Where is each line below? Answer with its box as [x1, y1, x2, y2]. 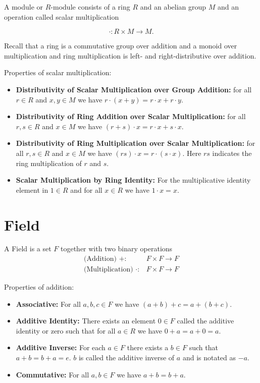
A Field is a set [4, 243, 51, 254]
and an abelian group [140, 2, 206, 12]
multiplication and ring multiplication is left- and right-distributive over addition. [4, 50, 256, 61]
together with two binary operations [61, 243, 173, 254]
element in [16, 184, 48, 195]
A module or [4, 2, 43, 12]
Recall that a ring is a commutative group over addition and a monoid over [4, 40, 237, 51]
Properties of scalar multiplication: [4, 67, 112, 78]
